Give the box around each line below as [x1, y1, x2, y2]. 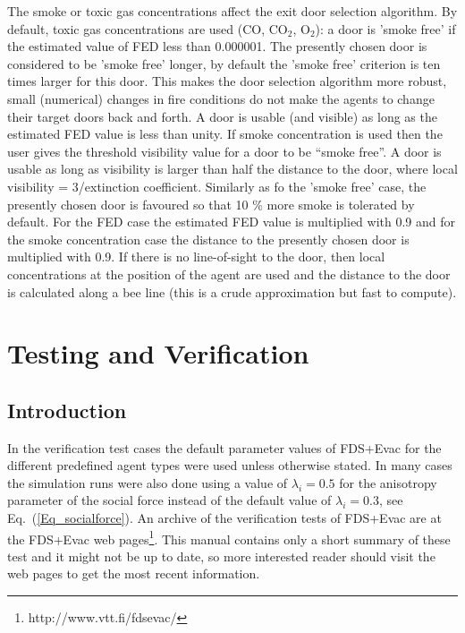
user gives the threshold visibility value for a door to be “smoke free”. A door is [7, 141, 442, 160]
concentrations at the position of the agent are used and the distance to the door [7, 264, 451, 283]
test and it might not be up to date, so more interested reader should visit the [7, 546, 435, 565]
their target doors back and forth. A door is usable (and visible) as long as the [7, 107, 437, 125]
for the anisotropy [339, 473, 437, 492]
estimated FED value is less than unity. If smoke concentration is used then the [7, 124, 443, 143]
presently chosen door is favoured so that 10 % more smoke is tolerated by [7, 194, 415, 213]
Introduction [7, 396, 127, 423]
